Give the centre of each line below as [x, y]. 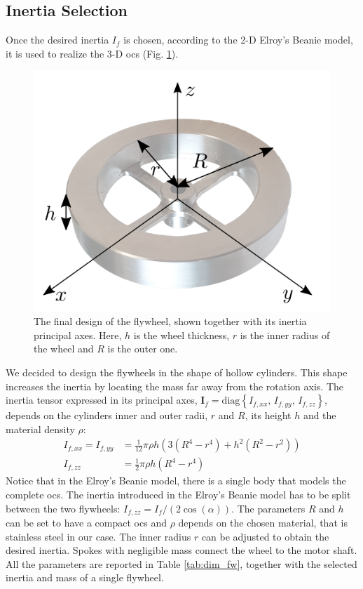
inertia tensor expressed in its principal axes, [102, 400]
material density [40, 429]
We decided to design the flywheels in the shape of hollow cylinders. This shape [177, 372]
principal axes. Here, [78, 335]
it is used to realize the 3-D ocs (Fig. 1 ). [92, 53]
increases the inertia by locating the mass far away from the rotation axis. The [174, 386]
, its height [268, 415]
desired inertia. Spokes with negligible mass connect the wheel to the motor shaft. [181, 550]
